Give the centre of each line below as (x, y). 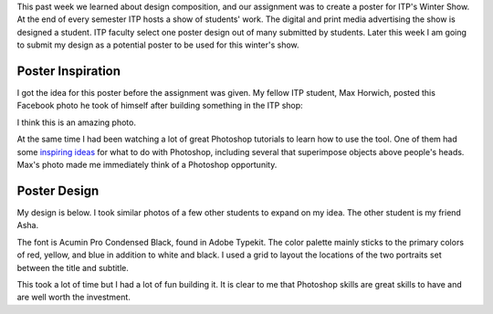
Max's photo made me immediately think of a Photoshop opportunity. (147, 165)
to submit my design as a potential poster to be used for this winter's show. (158, 45)
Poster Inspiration (69, 71)
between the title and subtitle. (73, 267)
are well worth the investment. (74, 298)
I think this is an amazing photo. (77, 122)
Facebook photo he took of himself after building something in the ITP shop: (160, 106)
